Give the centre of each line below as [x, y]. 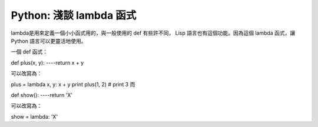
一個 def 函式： [29, 52]
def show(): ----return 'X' [42, 95]
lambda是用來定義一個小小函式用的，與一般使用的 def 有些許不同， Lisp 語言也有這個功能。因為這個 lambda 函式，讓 [153, 33]
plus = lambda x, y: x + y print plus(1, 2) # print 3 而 [73, 84]
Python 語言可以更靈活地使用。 [49, 41]
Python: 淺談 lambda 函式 [74, 15]
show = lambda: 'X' [34, 116]
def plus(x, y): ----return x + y [47, 62]
